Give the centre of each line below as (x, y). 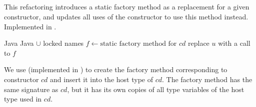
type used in (23, 99)
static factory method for (138, 44)
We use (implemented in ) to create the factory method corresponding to (116, 69)
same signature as (31, 89)
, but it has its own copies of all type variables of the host (156, 89)
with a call (234, 43)
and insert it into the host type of (101, 79)
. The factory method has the (207, 79)
